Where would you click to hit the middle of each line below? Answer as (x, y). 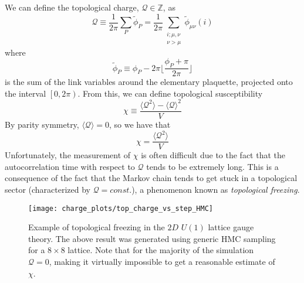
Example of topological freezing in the (97, 227)
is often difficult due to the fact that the (213, 155)
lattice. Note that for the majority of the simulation (161, 250)
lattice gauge (231, 227)
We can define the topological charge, (72, 7)
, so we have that (140, 124)
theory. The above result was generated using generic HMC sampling (152, 238)
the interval (26, 93)
